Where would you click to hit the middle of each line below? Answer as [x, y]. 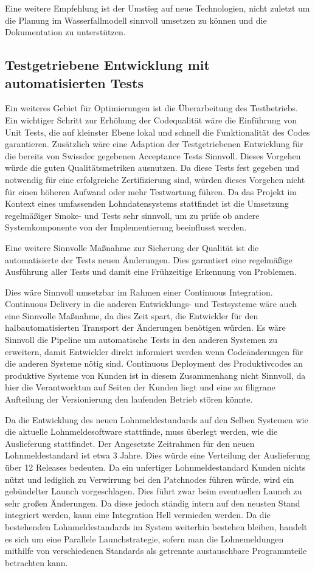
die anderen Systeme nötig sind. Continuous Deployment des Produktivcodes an [154, 363]
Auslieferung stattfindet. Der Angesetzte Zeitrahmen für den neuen [130, 443]
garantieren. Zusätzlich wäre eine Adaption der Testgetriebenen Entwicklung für [154, 144]
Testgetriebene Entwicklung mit [107, 65]
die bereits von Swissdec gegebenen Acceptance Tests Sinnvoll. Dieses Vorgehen [153, 155]
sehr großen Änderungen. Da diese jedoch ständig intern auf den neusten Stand [153, 503]
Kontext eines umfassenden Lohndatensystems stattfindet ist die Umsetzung [147, 203]
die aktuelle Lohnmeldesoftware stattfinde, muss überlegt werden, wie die [141, 431]
